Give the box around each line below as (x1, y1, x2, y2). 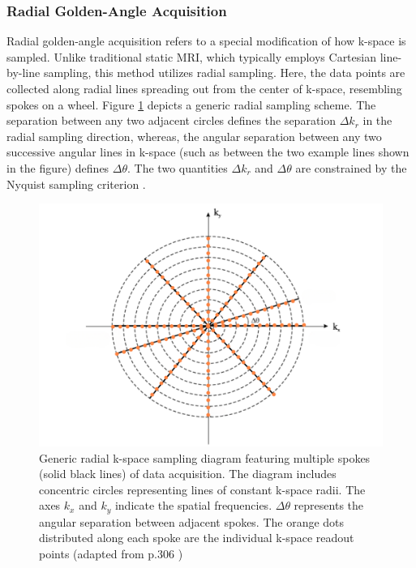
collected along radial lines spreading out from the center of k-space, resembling (6, 80, 402, 96)
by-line (6, 64, 41, 81)
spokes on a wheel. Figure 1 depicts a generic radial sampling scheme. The (6, 96, 376, 113)
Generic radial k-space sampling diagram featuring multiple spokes (39, 449, 371, 466)
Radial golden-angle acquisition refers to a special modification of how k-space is (6, 32, 406, 49)
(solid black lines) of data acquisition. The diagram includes (39, 465, 337, 482)
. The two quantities (127, 159, 228, 176)
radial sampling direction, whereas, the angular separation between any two (6, 127, 382, 144)
